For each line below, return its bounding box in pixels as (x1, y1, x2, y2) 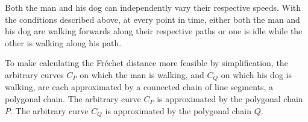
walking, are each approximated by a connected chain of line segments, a (5, 81, 274, 93)
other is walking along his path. (5, 36, 122, 49)
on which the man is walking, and (80, 68, 204, 81)
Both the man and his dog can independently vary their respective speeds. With (5, 1, 301, 13)
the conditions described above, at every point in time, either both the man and (5, 13, 300, 25)
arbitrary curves (5, 68, 64, 81)
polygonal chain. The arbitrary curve (5, 93, 141, 105)
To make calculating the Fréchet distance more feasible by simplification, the (5, 56, 288, 69)
